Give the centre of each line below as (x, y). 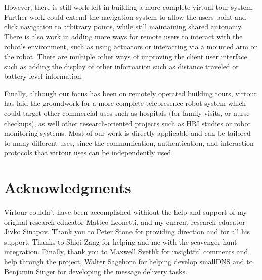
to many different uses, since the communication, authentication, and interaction (129, 143)
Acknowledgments (68, 188)
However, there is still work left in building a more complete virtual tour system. (129, 7)
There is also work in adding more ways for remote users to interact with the (123, 36)
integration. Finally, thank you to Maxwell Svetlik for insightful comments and (126, 251)
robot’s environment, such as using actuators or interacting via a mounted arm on (131, 46)
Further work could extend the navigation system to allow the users (109, 16)
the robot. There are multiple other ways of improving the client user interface (126, 56)
